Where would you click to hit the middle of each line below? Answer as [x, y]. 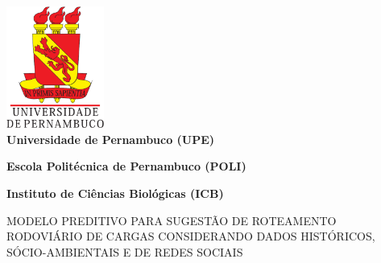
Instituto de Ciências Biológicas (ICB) [115, 193]
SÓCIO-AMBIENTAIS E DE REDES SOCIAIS [125, 251]
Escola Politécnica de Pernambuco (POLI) [126, 166]
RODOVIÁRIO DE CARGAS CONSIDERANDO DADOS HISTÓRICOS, [191, 236]
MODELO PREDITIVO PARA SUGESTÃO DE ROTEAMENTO [172, 220]
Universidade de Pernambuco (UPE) [111, 139]
